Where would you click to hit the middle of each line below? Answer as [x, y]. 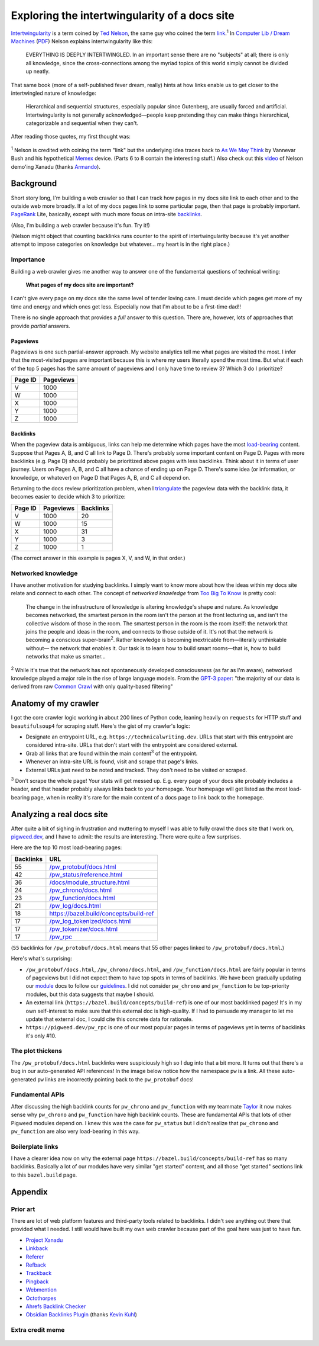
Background [34, 184]
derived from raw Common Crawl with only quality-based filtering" [92, 686]
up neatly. [38, 72]
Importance [28, 259]
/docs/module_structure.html [89, 882]
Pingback [37, 1281]
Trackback [39, 1273]
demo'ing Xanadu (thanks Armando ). [56, 166]
